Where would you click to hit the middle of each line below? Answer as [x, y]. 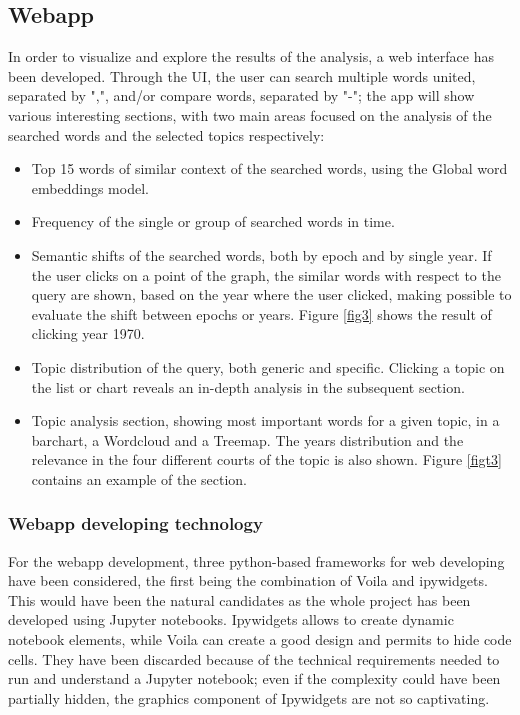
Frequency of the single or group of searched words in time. [213, 221]
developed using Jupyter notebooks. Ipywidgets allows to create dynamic [231, 619]
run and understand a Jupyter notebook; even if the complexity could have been [254, 678]
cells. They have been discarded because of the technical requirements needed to [254, 658]
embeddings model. [90, 187]
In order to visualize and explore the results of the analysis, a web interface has [251, 56]
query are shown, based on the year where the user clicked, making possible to [271, 294]
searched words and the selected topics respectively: [166, 134]
